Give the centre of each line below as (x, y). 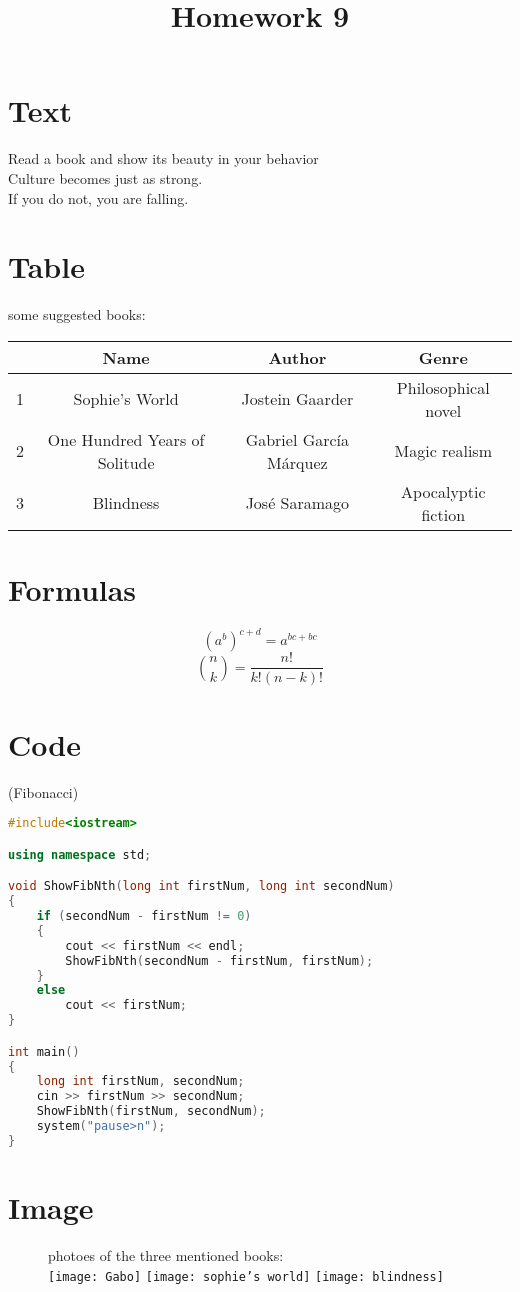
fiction (443, 514)
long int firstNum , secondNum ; (140, 1081)
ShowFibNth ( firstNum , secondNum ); (151, 1111)
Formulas (72, 589)
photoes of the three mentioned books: (166, 1254)
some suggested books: (77, 314)
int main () (44, 1051)
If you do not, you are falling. (98, 197)
